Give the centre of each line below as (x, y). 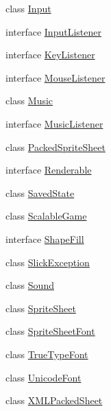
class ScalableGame (46, 216)
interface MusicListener (54, 123)
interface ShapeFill (45, 238)
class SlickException (48, 262)
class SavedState (40, 192)
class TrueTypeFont (47, 354)
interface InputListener (53, 31)
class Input (28, 8)
